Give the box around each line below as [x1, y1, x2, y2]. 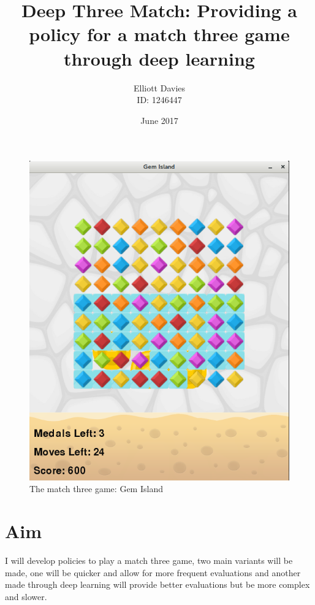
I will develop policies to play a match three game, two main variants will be [5, 553, 293, 566]
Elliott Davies [133, 81, 186, 94]
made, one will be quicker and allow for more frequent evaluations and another [5, 566, 301, 579]
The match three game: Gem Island [29, 482, 163, 495]
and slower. [5, 590, 47, 603]
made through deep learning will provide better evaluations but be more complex [5, 578, 310, 591]
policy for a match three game [29, 21, 290, 47]
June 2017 [140, 114, 178, 126]
